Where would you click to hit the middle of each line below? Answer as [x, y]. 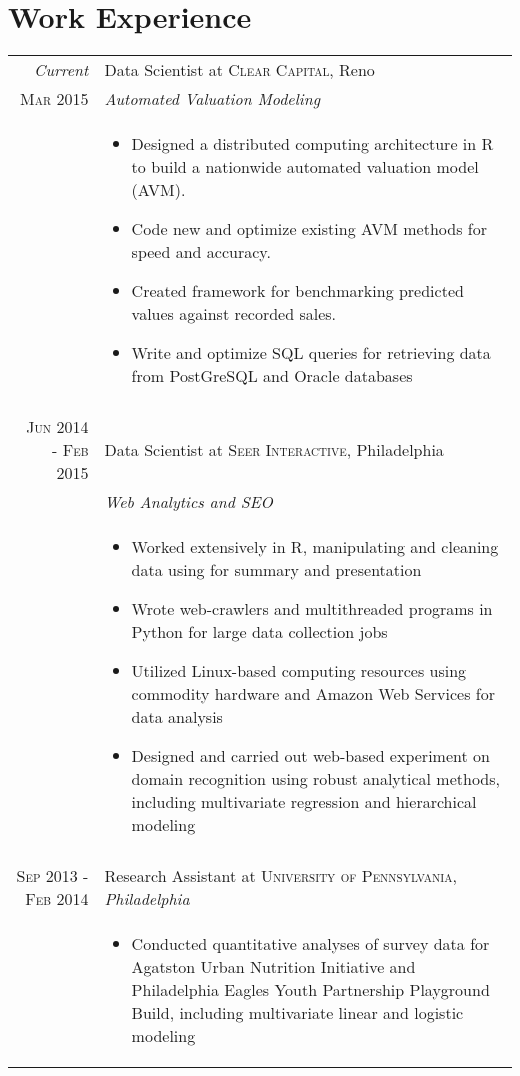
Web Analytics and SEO [188, 502]
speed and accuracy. [201, 252]
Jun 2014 [57, 427]
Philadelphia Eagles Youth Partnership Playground [310, 990]
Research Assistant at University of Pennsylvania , [280, 876]
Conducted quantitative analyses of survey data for [310, 944]
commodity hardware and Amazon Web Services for [313, 694]
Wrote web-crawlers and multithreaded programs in [312, 609]
